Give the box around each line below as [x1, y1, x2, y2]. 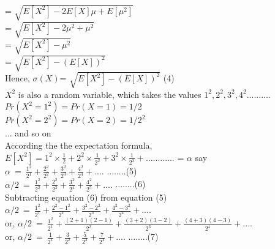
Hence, [5, 72, 30, 84]
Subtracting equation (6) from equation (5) [5, 191, 167, 204]
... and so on [5, 127, 51, 139]
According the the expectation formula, [5, 138, 153, 151]
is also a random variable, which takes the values [18, 87, 202, 100]
